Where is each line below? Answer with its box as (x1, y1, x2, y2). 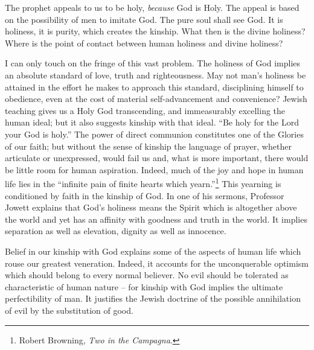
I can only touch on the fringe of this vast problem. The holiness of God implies (5, 57, 301, 69)
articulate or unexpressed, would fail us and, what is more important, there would (5, 151, 309, 164)
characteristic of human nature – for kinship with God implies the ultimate (5, 280, 283, 293)
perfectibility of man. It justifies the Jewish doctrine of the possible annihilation (5, 292, 301, 305)
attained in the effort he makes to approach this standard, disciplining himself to (5, 80, 304, 93)
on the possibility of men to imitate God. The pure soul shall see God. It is (5, 13, 283, 25)
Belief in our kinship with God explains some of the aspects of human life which (5, 244, 301, 257)
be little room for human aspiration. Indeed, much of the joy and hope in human (5, 163, 304, 176)
